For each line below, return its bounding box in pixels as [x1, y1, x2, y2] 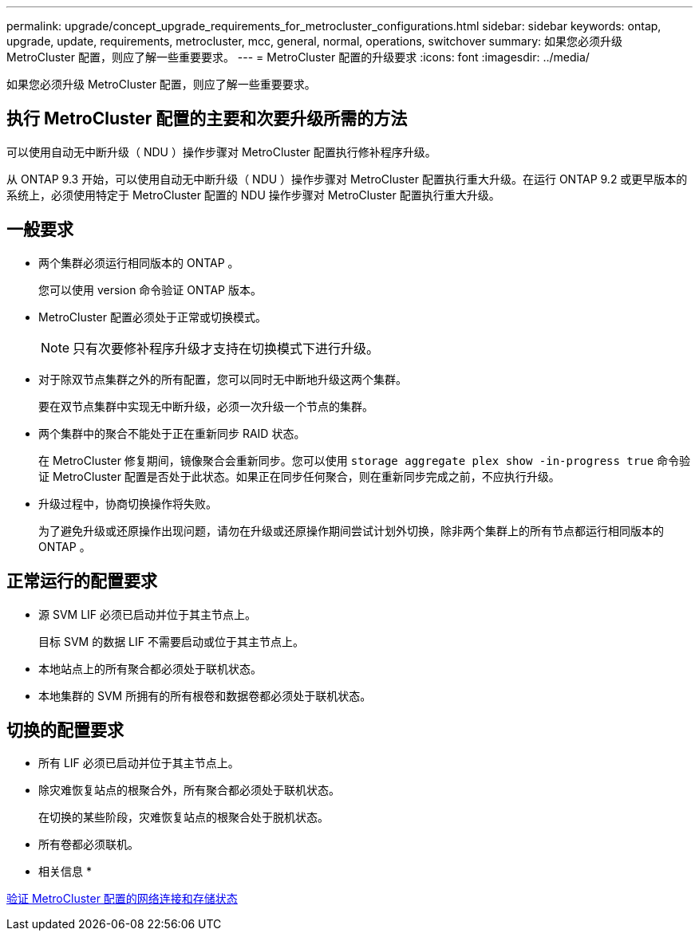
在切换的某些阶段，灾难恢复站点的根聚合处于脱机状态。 [38, 810, 329, 825]
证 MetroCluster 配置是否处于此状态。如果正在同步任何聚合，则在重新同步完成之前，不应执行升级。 [38, 469, 560, 483]
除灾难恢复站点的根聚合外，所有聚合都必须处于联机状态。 [38, 783, 340, 797]
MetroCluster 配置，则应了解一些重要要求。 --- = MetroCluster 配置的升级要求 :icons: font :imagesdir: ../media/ [6, 50, 590, 64]
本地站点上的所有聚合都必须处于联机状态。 [38, 661, 262, 675]
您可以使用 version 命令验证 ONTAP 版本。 [38, 282, 262, 297]
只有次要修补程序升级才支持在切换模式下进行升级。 [73, 340, 380, 356]
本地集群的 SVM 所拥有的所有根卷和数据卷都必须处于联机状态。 [38, 688, 372, 703]
